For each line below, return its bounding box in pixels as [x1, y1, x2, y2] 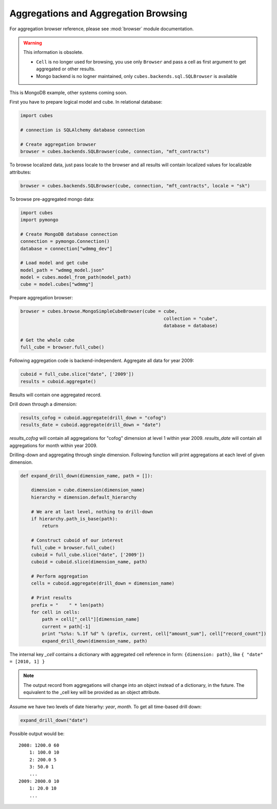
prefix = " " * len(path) [31, 602, 105, 608]
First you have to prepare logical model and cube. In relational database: [9, 99, 163, 105]
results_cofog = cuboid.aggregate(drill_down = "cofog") [20, 415, 167, 421]
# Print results [31, 595, 72, 601]
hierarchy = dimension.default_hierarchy [31, 494, 137, 500]
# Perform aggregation [31, 573, 88, 580]
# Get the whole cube [20, 337, 75, 343]
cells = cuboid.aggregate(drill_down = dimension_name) [31, 581, 175, 586]
